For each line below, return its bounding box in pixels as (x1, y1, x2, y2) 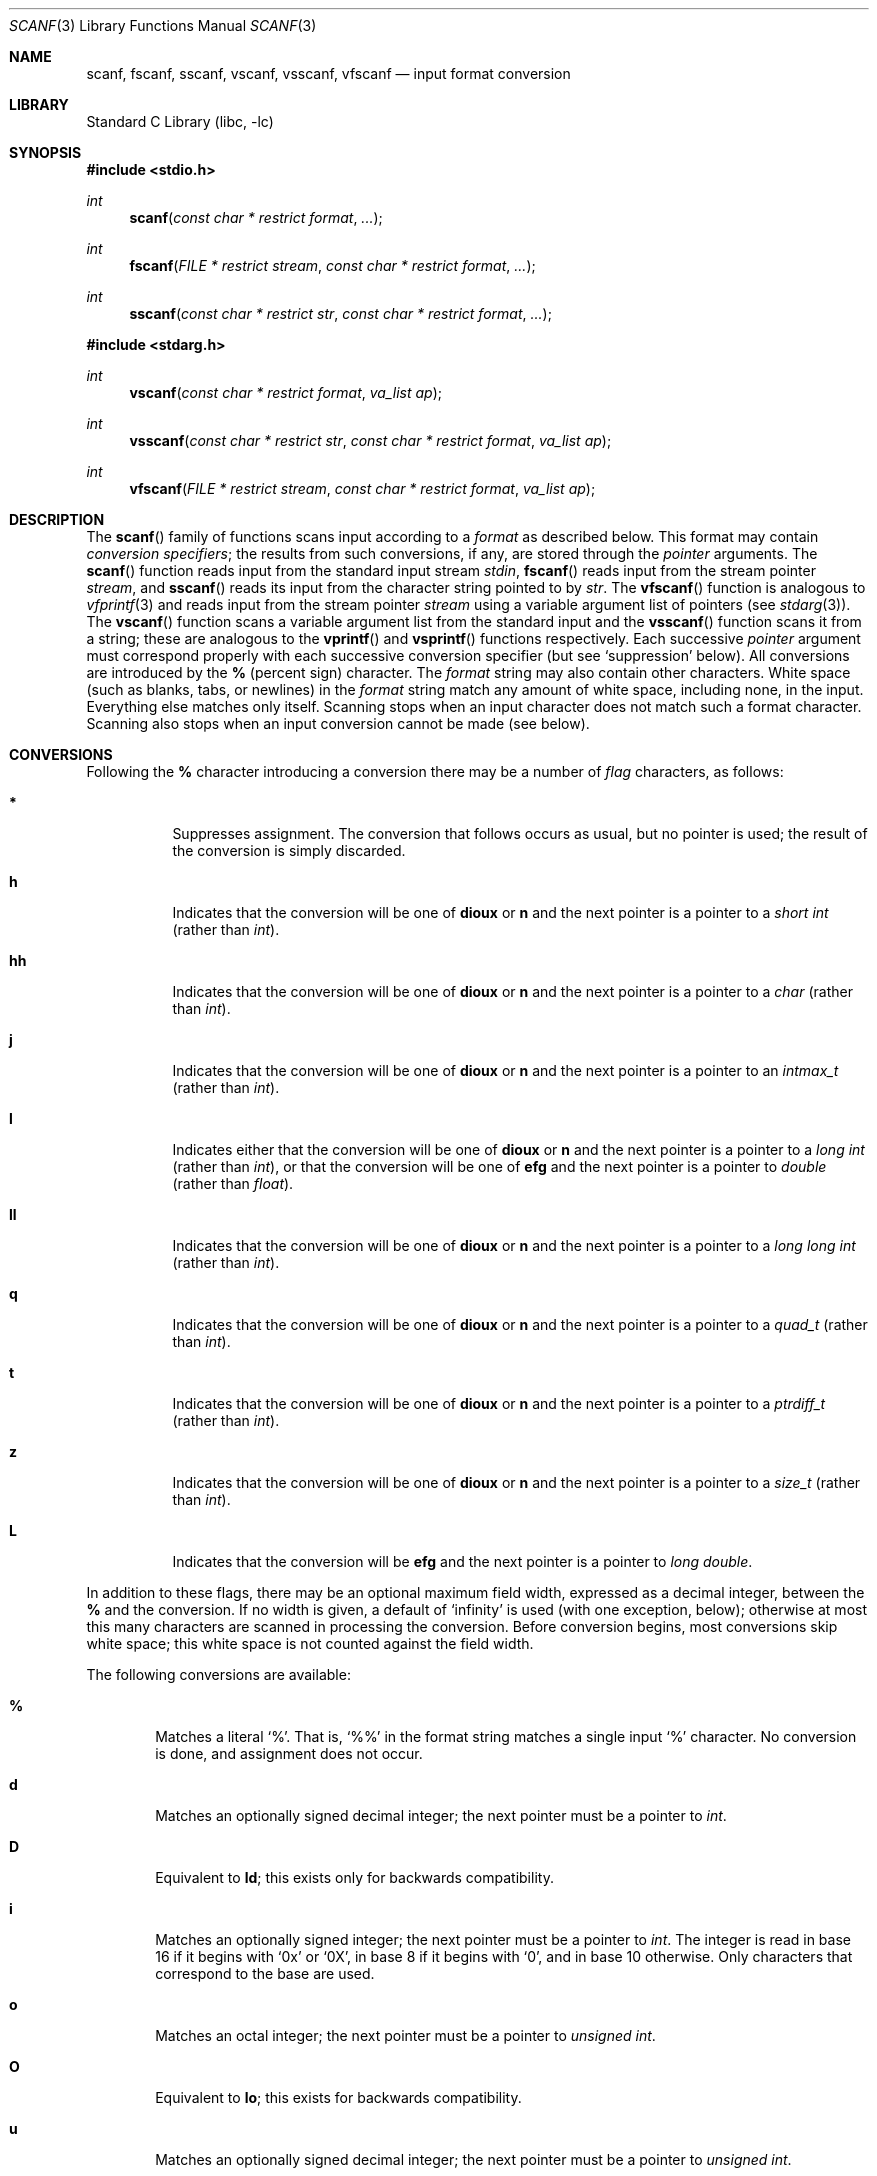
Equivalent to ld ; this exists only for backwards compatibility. (155, 1869, 554, 1886)
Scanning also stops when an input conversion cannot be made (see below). (86, 715, 590, 732)
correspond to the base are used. (155, 1965, 375, 1982)
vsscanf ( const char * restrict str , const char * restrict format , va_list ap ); (129, 432, 612, 449)
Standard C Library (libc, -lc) (86, 113, 274, 130)
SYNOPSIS (9, 144, 82, 161)
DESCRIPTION (9, 511, 105, 528)
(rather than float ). (172, 1175, 294, 1192)
